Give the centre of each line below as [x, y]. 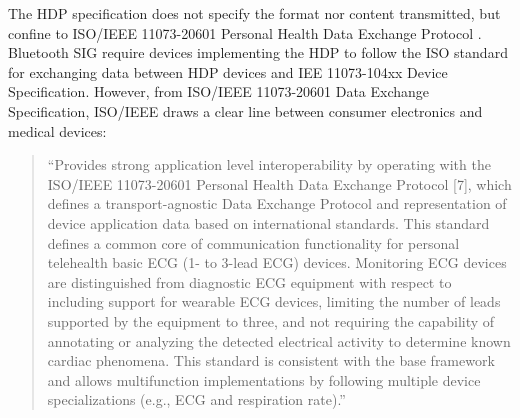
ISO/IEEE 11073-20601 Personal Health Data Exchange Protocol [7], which [279, 183]
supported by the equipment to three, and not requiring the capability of [271, 320]
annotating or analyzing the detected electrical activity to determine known [279, 340]
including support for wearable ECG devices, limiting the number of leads [274, 301]
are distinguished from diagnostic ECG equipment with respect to [249, 281]
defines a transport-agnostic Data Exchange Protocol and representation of [277, 203]
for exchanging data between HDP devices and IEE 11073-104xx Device [228, 71]
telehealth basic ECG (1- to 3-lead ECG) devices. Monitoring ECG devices [277, 262]
